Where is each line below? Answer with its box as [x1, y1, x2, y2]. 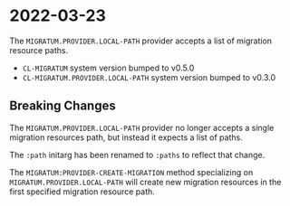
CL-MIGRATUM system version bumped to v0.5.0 [22, 62, 195, 73]
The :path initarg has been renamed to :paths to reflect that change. [9, 149, 266, 160]
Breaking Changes [9, 98, 116, 114]
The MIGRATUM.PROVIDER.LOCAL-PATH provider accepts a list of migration [9, 35, 273, 46]
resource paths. [9, 44, 69, 55]
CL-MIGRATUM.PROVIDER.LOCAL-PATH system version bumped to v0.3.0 [22, 71, 276, 82]
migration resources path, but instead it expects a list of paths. [9, 132, 243, 143]
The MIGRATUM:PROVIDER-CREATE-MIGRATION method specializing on [9, 166, 254, 177]
